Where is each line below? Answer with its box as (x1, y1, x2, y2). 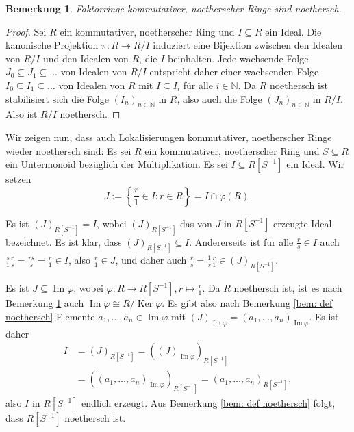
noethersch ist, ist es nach (233, 281, 342, 295)
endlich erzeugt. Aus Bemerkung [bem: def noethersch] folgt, (81, 396, 336, 410)
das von (180, 216, 212, 230)
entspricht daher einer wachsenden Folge (149, 64, 319, 79)
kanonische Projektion (5, 38, 99, 52)
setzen (5, 172, 31, 186)
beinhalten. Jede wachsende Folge (168, 51, 309, 65)
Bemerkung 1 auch (5, 296, 84, 310)
